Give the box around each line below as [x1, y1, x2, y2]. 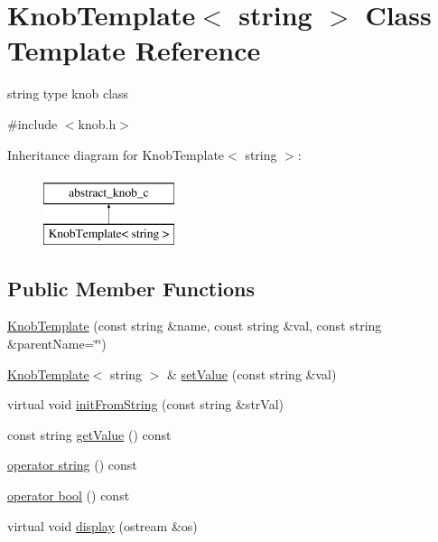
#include [7, 114, 58, 133]
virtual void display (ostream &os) [7, 516, 198, 535]
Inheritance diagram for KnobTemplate [7, 145, 225, 164]
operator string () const [7, 455, 137, 474]
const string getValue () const [7, 425, 172, 444]
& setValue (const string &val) [167, 364, 337, 383]
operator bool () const [7, 486, 130, 505]
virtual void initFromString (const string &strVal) [7, 395, 284, 414]
